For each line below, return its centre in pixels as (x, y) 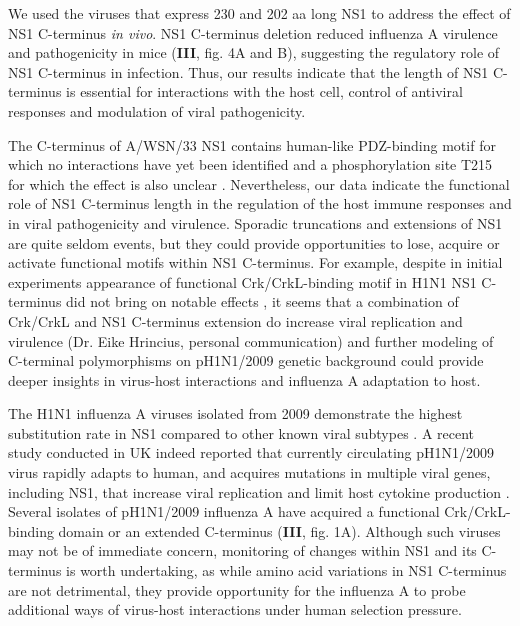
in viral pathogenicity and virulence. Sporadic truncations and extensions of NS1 (255, 222)
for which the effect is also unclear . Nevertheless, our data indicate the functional (259, 183)
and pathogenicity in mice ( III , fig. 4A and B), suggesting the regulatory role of (254, 52)
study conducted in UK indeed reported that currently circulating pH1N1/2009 (251, 452)
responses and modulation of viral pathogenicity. (157, 110)
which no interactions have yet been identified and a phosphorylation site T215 (250, 164)
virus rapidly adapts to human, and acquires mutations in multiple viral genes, (249, 472)
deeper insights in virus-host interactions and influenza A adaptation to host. (244, 379)
